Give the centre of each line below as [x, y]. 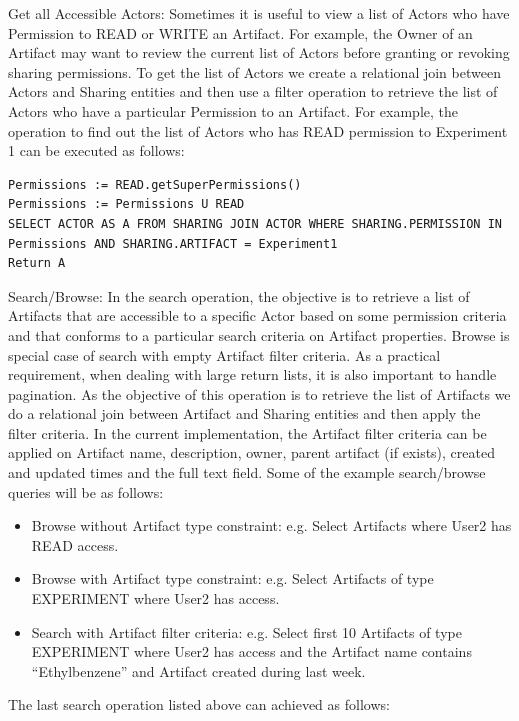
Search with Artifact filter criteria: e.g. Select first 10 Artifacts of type [246, 631]
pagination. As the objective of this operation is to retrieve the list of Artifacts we [259, 393]
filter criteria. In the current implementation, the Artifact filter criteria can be [247, 432]
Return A [37, 263]
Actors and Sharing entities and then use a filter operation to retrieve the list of [253, 91]
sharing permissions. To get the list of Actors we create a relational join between [254, 71]
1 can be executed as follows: [96, 150]
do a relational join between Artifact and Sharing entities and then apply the [244, 413]
